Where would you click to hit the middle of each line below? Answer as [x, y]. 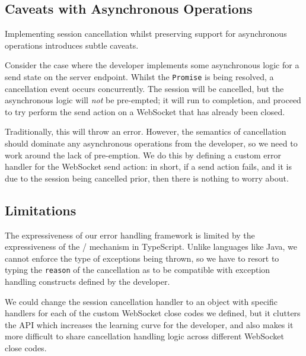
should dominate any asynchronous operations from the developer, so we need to [151, 143]
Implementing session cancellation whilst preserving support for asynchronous [146, 34]
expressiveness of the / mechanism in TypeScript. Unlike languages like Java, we [151, 247]
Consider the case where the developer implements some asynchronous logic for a [152, 65]
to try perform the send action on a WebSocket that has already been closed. [145, 111]
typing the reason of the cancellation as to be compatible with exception [138, 270]
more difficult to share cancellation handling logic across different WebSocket [144, 336]
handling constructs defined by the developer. [87, 282]
